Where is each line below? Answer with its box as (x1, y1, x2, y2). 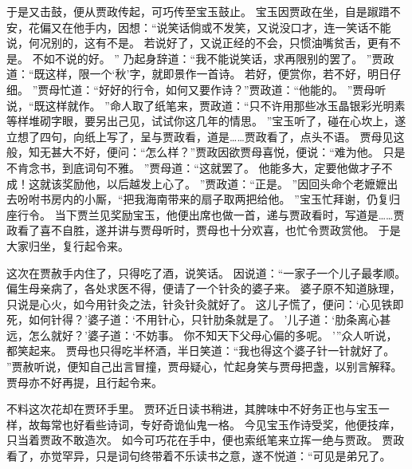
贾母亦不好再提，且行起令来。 (6, 373, 163, 390)
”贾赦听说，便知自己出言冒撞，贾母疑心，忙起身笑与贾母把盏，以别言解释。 (6, 358, 402, 375)
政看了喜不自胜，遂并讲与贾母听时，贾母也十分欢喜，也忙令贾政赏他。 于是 (6, 222, 401, 238)
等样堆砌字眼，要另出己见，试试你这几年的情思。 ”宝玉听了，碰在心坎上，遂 (6, 112, 406, 129)
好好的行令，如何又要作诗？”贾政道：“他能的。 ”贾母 (98, 81, 375, 97)
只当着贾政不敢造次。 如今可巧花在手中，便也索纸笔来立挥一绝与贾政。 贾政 (6, 432, 405, 448)
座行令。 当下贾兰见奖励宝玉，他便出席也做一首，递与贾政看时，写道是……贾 (6, 206, 405, 223)
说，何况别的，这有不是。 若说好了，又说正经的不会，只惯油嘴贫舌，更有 (6, 34, 390, 51)
